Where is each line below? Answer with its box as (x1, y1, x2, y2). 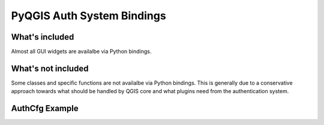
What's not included (11, 63, 89, 73)
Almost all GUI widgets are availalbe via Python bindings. (11, 48, 152, 55)
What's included (11, 32, 74, 42)
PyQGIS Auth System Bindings (11, 9, 166, 22)
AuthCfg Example (11, 103, 79, 114)
